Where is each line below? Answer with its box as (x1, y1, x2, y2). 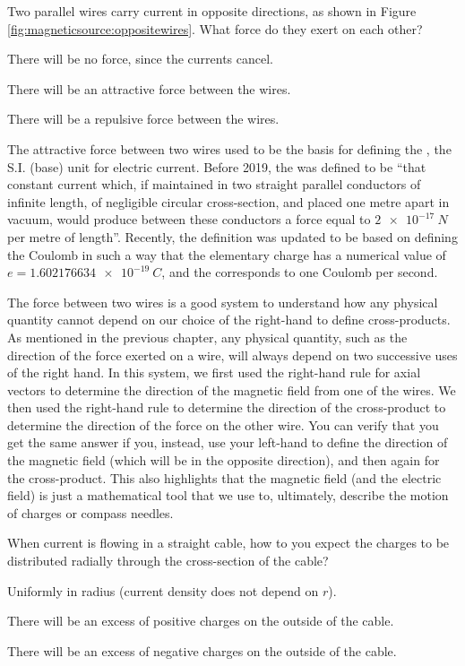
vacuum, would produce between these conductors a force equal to (7, 210, 371, 229)
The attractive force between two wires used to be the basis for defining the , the (7, 139, 452, 158)
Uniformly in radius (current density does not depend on (7, 581, 319, 600)
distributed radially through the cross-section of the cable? (7, 551, 329, 570)
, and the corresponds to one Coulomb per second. (161, 263, 438, 281)
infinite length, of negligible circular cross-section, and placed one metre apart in (7, 192, 450, 211)
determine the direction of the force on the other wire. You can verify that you (7, 415, 439, 434)
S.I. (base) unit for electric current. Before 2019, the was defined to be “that (7, 157, 426, 176)
